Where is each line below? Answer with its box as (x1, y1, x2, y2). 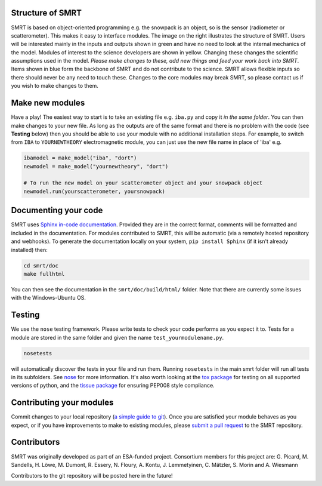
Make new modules (11, 98, 85, 108)
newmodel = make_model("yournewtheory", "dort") (23, 163, 169, 170)
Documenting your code (11, 205, 103, 216)
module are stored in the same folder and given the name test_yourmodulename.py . (11, 334, 224, 341)
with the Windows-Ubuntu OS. (11, 294, 86, 302)
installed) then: (11, 246, 48, 253)
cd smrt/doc (23, 262, 59, 269)
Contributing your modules (11, 398, 114, 408)
